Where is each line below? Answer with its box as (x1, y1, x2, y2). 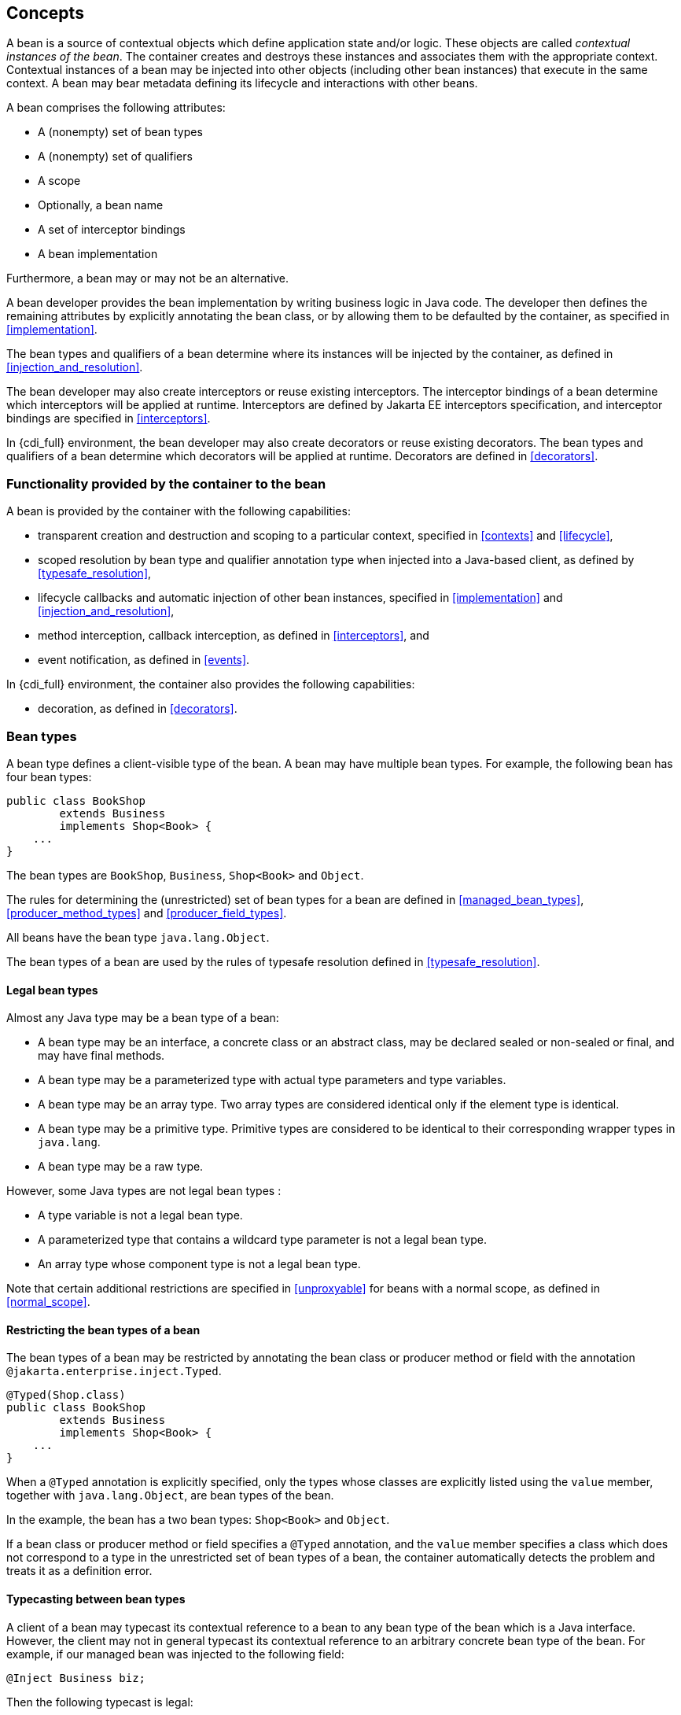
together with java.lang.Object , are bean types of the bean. (6, 1488, 334, 1503)
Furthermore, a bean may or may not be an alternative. (6, 271, 289, 286)
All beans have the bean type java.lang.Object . (6, 930, 270, 944)
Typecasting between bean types (6, 1591, 186, 1606)
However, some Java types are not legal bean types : (6, 1184, 282, 1198)
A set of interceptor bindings (38, 223, 186, 237)
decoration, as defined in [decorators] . (38, 702, 237, 716)
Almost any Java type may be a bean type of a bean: (6, 1011, 279, 1025)
